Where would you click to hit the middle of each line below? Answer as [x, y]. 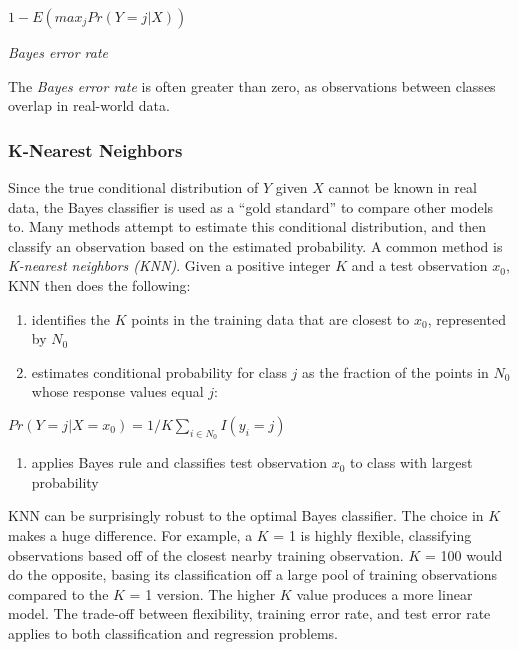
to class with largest [411, 462]
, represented [466, 318]
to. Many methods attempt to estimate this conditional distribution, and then [247, 226]
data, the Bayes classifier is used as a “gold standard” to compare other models [251, 206]
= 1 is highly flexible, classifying [372, 534]
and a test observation [419, 265]
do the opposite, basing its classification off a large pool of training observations [253, 574]
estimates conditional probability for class [159, 371]
